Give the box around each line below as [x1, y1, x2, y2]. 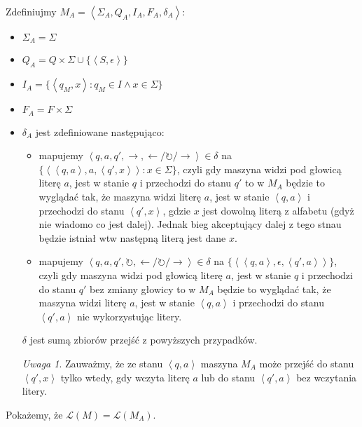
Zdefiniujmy [6, 4, 57, 18]
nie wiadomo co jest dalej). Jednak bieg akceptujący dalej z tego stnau [39, 217, 342, 231]
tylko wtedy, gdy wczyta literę [60, 370, 190, 384]
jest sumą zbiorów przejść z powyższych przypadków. [29, 332, 258, 347]
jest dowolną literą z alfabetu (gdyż [202, 203, 354, 217]
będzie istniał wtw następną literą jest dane [39, 230, 226, 245]
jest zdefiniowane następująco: [35, 124, 165, 139]
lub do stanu [201, 370, 256, 384]
